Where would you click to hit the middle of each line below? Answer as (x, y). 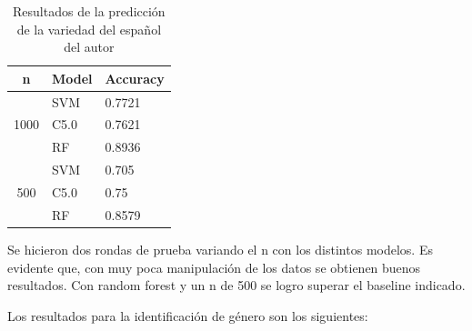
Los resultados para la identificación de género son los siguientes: (188, 315)
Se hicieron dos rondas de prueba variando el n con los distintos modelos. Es (220, 249)
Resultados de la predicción (89, 11)
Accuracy (135, 78)
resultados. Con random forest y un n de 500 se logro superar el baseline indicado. (236, 285)
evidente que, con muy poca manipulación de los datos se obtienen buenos (214, 267)
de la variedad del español (89, 29)
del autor (89, 47)
